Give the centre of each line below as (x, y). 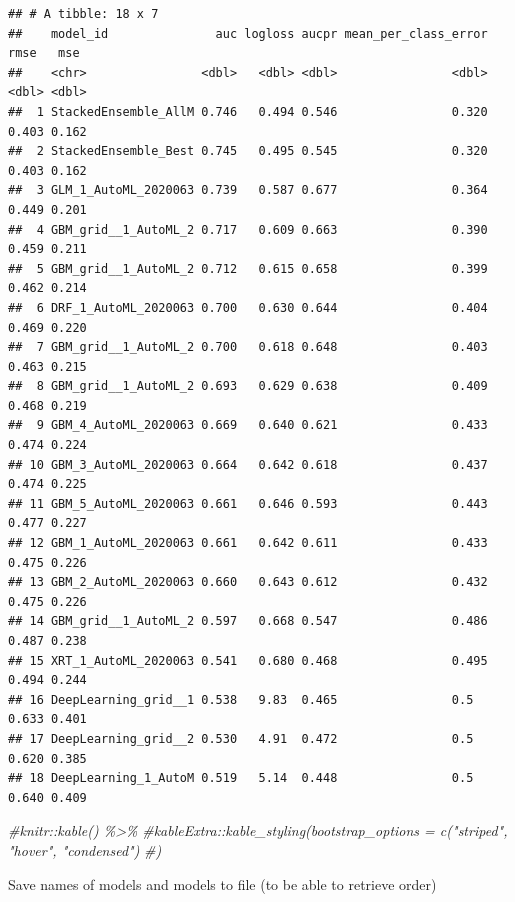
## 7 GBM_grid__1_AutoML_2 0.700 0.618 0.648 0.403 (248, 347)
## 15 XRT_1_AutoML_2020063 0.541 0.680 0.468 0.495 (248, 660)
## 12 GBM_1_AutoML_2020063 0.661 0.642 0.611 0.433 (248, 543)
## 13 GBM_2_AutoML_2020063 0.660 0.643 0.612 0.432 (248, 582)
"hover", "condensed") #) (85, 849)
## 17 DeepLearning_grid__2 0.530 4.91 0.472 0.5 (241, 738)
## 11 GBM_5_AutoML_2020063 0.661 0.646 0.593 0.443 (248, 503)
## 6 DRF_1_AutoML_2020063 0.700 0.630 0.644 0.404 (248, 307)
